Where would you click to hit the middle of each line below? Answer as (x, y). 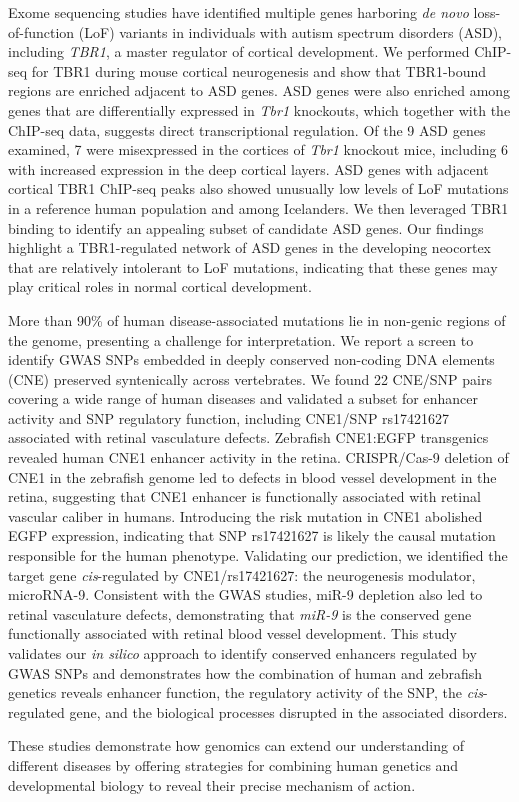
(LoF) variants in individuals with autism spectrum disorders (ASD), (290, 31)
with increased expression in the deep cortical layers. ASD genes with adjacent (248, 168)
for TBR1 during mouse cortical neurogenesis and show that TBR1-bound (259, 70)
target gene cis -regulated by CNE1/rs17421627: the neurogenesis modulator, (242, 574)
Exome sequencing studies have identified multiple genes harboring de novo (238, 12)
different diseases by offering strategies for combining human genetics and (233, 764)
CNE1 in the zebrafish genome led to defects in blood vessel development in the (252, 476)
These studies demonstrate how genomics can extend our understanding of (236, 745)
